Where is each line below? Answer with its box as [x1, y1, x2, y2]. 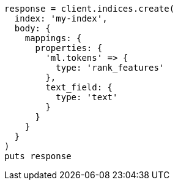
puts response [4, 151, 72, 161]
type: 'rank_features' [56, 63, 165, 73]
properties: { [35, 43, 103, 53]
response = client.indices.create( [4, 4, 175, 14]
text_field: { [45, 82, 113, 92]
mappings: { [24, 33, 82, 43]
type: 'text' [56, 92, 118, 102]
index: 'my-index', [14, 14, 108, 23]
